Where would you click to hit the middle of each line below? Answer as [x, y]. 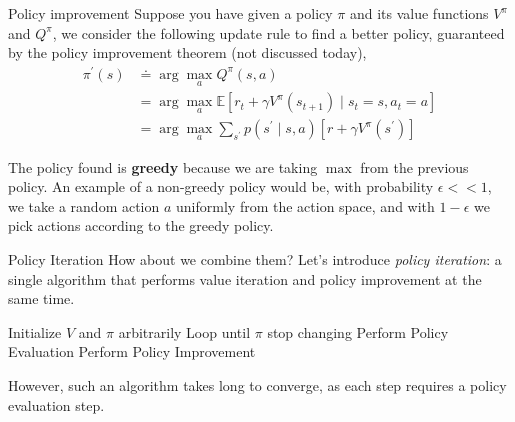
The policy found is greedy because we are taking [163, 166]
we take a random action [84, 205]
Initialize [35, 331]
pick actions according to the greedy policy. [141, 225]
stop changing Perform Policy [358, 331]
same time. [41, 298]
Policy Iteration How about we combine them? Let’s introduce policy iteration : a [255, 258]
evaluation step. [56, 404]
